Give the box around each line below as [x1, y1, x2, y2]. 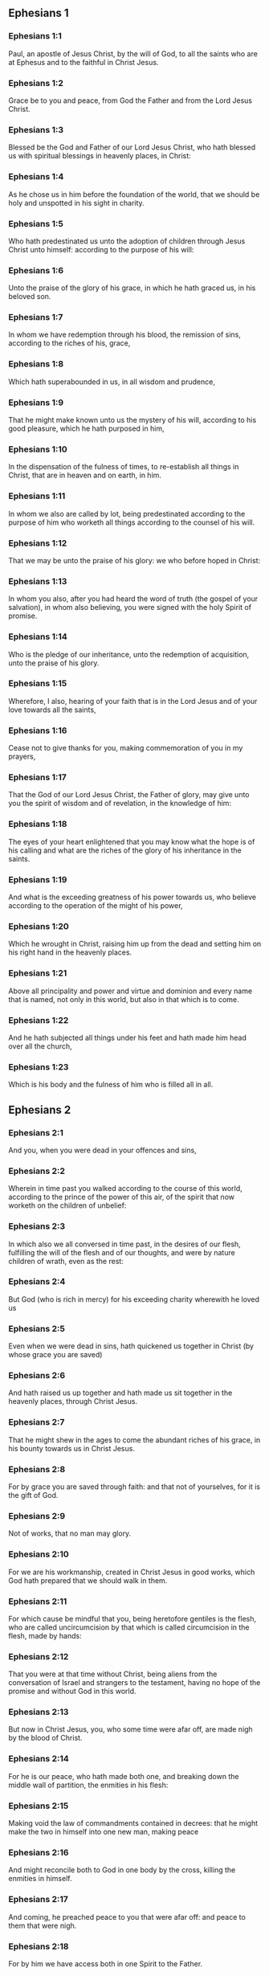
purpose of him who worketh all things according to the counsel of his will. [8, 518, 255, 527]
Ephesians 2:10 [8, 1548, 70, 1560]
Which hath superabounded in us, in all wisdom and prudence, [8, 377, 215, 387]
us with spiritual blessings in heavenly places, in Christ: [8, 151, 191, 161]
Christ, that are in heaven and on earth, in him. [8, 470, 162, 481]
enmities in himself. [8, 1874, 72, 1884]
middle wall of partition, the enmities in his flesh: [8, 1780, 169, 1790]
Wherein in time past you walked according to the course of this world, [8, 1184, 243, 1193]
